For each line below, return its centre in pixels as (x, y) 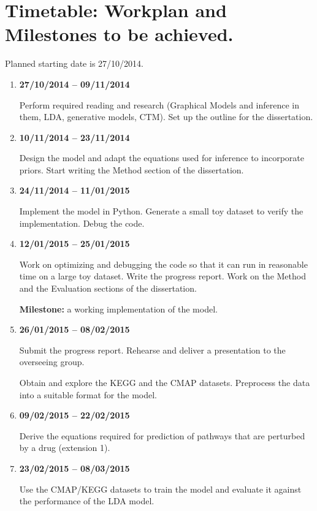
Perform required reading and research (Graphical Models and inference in (159, 104)
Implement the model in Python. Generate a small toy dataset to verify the (161, 211)
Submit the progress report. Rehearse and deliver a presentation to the (152, 350)
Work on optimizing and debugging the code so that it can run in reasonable (163, 264)
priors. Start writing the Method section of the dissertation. (132, 169)
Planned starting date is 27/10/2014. (74, 63)
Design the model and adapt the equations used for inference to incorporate (162, 158)
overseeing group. (52, 362)
